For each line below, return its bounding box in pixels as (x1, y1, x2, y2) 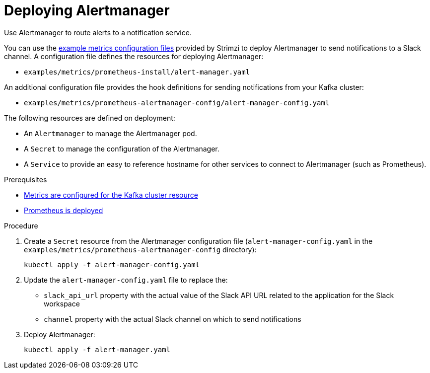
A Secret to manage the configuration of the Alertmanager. (24, 144, 219, 153)
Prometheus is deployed (24, 206, 103, 215)
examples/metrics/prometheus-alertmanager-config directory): (24, 245, 257, 254)
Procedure (4, 221, 38, 230)
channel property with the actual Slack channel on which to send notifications (44, 314, 301, 323)
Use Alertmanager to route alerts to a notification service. (4, 28, 192, 37)
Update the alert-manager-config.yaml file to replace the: (24, 275, 228, 284)
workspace (44, 299, 80, 308)
